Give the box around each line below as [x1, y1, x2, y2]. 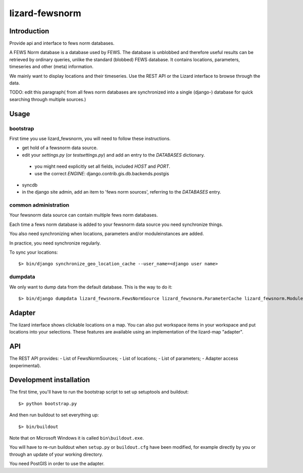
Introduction [9, 27, 49, 35]
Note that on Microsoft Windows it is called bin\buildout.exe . [9, 435, 144, 441]
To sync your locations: [9, 249, 58, 255]
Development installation [9, 375, 90, 384]
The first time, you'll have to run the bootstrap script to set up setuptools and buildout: [9, 389, 189, 395]
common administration [9, 202, 70, 209]
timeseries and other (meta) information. [9, 64, 93, 70]
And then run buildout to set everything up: [9, 412, 99, 418]
